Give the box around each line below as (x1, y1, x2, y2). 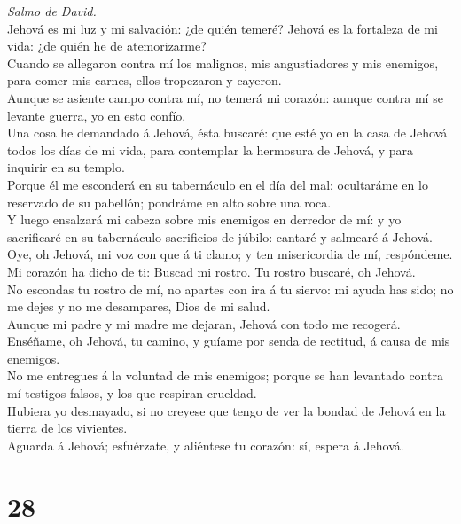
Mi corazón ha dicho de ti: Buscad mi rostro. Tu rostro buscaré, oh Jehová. (7, 262, 416, 280)
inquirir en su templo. (7, 158, 125, 176)
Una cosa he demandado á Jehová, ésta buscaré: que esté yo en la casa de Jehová (7, 123, 448, 142)
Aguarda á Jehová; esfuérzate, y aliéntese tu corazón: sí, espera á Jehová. (7, 435, 404, 454)
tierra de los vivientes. (7, 418, 128, 437)
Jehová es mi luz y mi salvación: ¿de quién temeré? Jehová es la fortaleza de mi (7, 19, 438, 37)
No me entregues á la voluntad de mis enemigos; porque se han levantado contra (7, 366, 443, 385)
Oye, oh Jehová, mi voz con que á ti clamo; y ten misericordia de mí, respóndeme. (7, 245, 453, 263)
